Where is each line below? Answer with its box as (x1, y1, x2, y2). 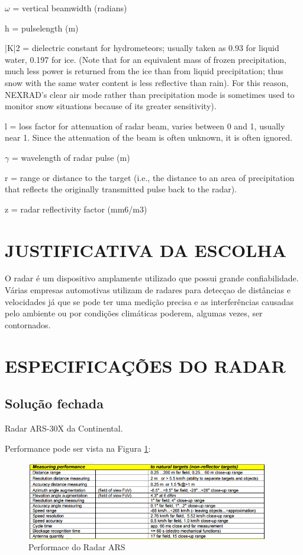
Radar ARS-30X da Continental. (5, 421, 123, 434)
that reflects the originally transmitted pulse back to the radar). (5, 183, 237, 195)
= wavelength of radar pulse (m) (11, 151, 130, 163)
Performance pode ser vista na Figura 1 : (5, 442, 151, 454)
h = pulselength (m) (5, 21, 79, 34)
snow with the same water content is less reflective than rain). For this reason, (5, 76, 289, 88)
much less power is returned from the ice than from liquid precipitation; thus (5, 65, 283, 77)
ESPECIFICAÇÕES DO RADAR (5, 353, 286, 378)
